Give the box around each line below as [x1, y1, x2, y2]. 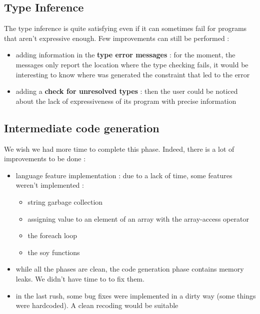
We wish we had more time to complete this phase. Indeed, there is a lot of [4, 143, 234, 154]
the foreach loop [27, 230, 77, 241]
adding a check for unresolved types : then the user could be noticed [15, 86, 238, 96]
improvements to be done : [4, 153, 86, 164]
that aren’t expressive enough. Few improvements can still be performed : [4, 32, 229, 43]
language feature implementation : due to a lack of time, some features [15, 170, 232, 180]
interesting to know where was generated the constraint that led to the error [15, 69, 250, 79]
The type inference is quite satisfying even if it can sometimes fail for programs [4, 23, 247, 33]
